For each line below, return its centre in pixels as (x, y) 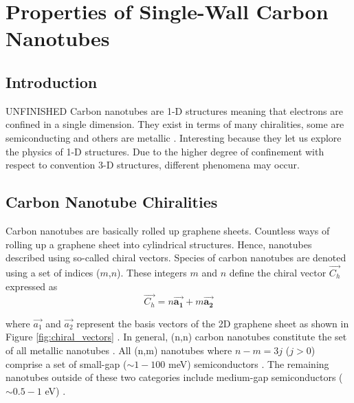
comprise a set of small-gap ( (66, 363)
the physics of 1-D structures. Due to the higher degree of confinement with (165, 151)
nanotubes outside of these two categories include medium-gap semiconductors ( (174, 377)
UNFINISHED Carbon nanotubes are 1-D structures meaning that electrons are (174, 110)
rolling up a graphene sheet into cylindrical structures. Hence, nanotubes (159, 244)
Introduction (52, 81)
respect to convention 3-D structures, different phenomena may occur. (153, 165)
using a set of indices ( (53, 272)
